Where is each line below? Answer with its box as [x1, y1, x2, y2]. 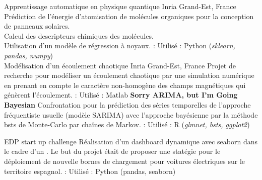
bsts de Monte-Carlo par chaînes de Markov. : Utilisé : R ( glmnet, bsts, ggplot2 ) [4, 119, 250, 130]
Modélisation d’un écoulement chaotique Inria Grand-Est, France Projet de [4, 60, 236, 70]
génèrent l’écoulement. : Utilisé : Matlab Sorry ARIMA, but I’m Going [4, 89, 238, 100]
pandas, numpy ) [4, 50, 53, 60]
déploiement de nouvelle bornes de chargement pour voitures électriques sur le [4, 155, 245, 166]
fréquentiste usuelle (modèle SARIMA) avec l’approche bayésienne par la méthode [4, 109, 258, 120]
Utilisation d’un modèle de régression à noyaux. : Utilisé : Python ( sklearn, [4, 40, 235, 51]
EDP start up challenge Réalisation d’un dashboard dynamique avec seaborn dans [4, 136, 258, 146]
